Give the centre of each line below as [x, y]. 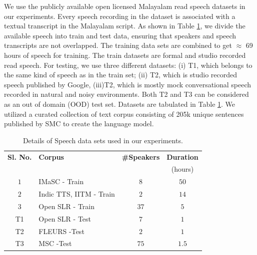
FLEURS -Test [61, 231]
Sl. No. [20, 156]
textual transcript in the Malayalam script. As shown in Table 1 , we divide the [125, 26]
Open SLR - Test [65, 218]
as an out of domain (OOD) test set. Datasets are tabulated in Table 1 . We [120, 104]
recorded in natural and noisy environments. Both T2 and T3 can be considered [126, 94]
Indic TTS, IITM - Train [77, 194]
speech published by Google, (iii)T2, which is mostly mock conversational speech [128, 84]
